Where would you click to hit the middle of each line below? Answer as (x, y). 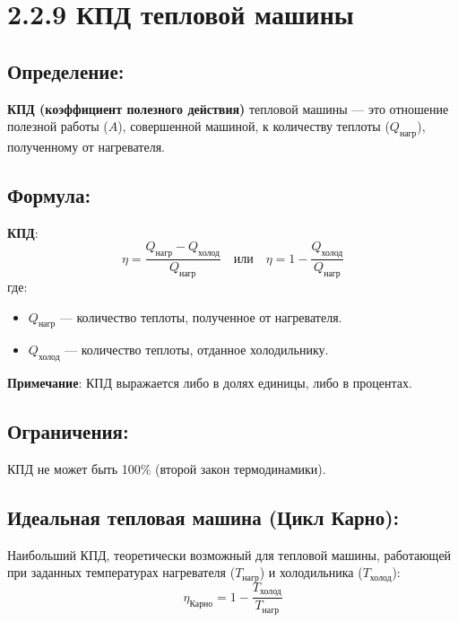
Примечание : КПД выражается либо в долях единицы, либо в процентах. (210, 383)
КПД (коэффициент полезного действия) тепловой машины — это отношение (228, 108)
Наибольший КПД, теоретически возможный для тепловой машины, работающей (229, 554)
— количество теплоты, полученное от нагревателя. (201, 316)
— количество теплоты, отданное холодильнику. (197, 350)
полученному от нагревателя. (86, 146)
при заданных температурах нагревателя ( (121, 572)
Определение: (66, 70)
